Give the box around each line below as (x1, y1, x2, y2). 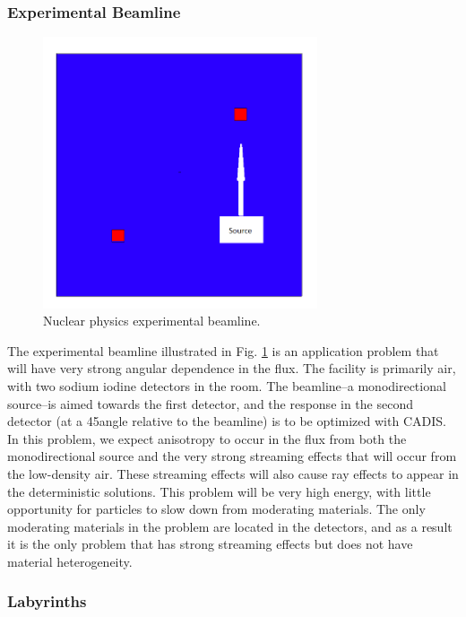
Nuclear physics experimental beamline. (43, 311, 261, 330)
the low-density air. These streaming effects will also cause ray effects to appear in (7, 464, 459, 482)
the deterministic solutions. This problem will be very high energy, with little (7, 482, 431, 500)
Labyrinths (7, 590, 87, 613)
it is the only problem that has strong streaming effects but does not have (7, 534, 413, 553)
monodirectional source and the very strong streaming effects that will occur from (7, 447, 457, 465)
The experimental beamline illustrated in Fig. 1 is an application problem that (7, 341, 439, 360)
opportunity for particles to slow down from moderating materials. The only (7, 500, 426, 518)
